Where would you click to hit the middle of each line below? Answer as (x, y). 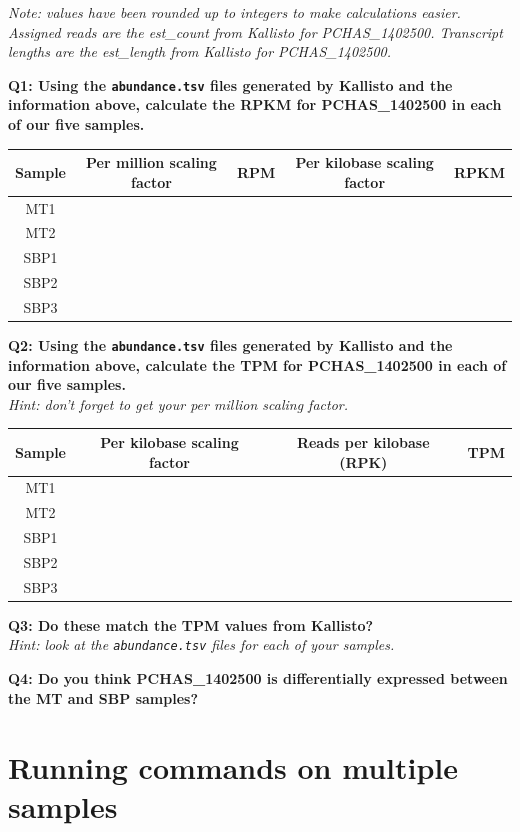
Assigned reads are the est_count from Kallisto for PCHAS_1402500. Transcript (255, 31)
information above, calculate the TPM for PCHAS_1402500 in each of (257, 364)
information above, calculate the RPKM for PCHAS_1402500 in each (255, 104)
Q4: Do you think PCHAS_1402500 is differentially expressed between (258, 678)
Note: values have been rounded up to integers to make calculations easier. (234, 12)
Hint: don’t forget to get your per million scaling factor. (178, 403)
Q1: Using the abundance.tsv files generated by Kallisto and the (230, 84)
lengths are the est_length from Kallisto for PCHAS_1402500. (200, 51)
